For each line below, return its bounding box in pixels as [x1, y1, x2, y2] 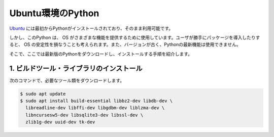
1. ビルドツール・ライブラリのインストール [9, 64, 143, 73]
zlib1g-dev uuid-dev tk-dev [25, 119, 95, 125]
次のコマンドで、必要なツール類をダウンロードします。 [9, 77, 125, 83]
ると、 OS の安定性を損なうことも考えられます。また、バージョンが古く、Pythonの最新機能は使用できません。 [9, 41, 241, 48]
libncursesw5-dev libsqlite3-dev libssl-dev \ [25, 112, 144, 118]
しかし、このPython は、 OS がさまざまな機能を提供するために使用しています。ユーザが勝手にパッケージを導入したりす [9, 34, 260, 40]
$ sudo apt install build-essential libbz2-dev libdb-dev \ [20, 98, 173, 104]
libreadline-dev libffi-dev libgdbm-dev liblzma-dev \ [25, 105, 165, 111]
